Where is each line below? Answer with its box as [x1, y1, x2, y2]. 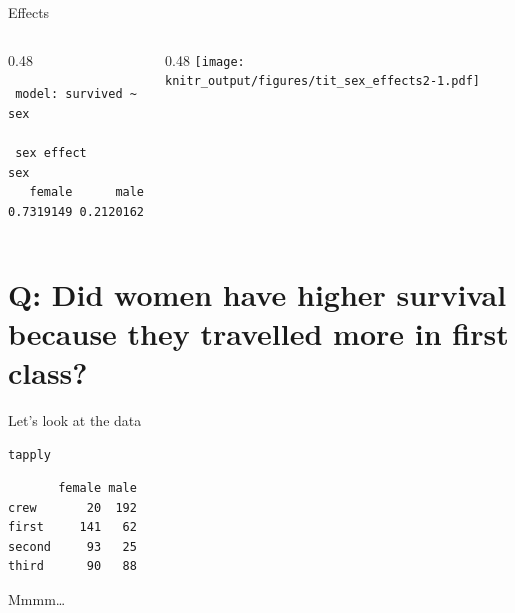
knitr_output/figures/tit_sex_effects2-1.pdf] [165, 74, 481, 89]
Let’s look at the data [8, 409, 142, 430]
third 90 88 [8, 559, 137, 574]
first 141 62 [8, 520, 137, 535]
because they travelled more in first [8, 312, 509, 353]
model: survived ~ [15, 87, 137, 102]
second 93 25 [8, 539, 137, 554]
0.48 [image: [165, 49, 245, 70]
